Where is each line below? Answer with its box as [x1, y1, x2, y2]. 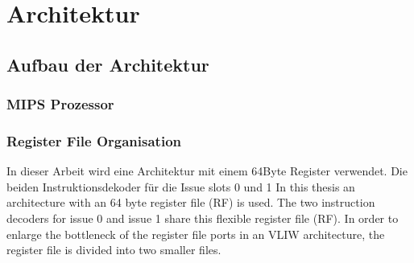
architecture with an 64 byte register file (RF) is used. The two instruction [6, 194, 375, 211]
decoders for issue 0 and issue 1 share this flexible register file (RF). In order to [6, 210, 399, 226]
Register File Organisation [6, 130, 181, 150]
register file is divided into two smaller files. [6, 241, 221, 258]
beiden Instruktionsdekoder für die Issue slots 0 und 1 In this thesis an [6, 178, 355, 195]
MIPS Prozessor [6, 94, 114, 114]
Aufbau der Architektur [6, 51, 209, 76]
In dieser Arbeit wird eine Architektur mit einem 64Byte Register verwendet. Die [6, 162, 408, 179]
